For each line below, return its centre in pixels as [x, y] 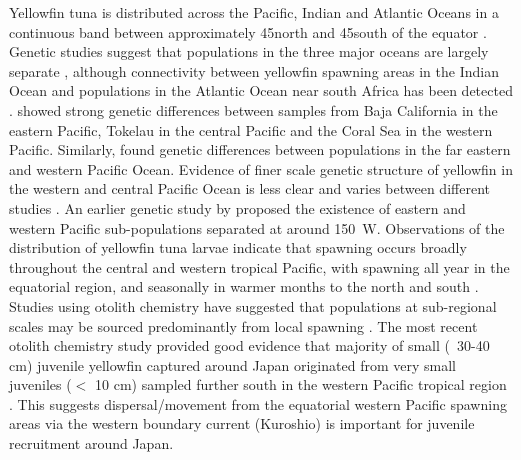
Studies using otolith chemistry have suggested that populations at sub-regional [253, 305]
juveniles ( [40, 384]
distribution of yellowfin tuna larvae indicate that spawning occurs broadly [238, 247]
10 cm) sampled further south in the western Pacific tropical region [301, 384]
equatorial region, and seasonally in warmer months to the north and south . [244, 286]
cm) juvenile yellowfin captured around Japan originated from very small [232, 364]
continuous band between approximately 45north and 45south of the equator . [248, 31]
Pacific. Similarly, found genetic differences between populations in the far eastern [260, 149]
